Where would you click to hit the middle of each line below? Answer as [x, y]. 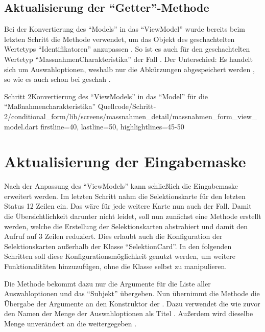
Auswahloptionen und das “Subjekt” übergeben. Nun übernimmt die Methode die [132, 293]
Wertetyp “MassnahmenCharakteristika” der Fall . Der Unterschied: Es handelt [128, 59]
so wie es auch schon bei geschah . [57, 79]
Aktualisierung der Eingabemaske [125, 161]
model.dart [21, 126]
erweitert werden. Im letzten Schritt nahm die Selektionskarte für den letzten [125, 196]
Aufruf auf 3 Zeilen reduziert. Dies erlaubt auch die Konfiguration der [113, 236]
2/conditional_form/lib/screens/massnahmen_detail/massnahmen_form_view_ [131, 116]
